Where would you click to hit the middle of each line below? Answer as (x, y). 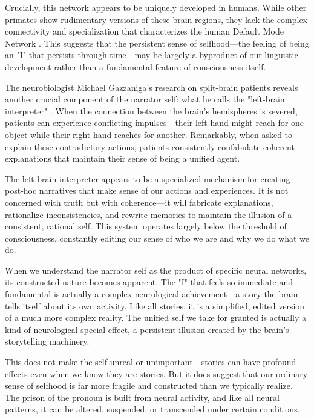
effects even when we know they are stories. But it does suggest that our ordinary (156, 373)
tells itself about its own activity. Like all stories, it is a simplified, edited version (155, 305)
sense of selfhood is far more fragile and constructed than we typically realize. (149, 385)
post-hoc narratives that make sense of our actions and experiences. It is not (147, 190)
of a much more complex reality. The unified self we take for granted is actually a (156, 318)
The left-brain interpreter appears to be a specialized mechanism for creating (148, 178)
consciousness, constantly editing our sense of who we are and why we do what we (157, 238)
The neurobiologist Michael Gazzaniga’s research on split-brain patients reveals (152, 87)
